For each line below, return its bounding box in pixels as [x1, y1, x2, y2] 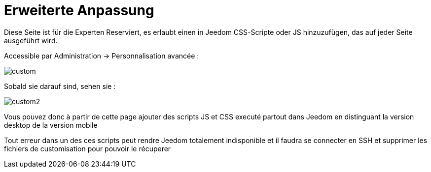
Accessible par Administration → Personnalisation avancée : [4, 51, 199, 60]
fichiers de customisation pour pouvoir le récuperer [4, 144, 171, 153]
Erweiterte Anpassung [4, 2, 154, 19]
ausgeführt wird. [4, 36, 58, 45]
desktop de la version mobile [4, 120, 98, 129]
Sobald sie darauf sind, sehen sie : [4, 82, 116, 90]
